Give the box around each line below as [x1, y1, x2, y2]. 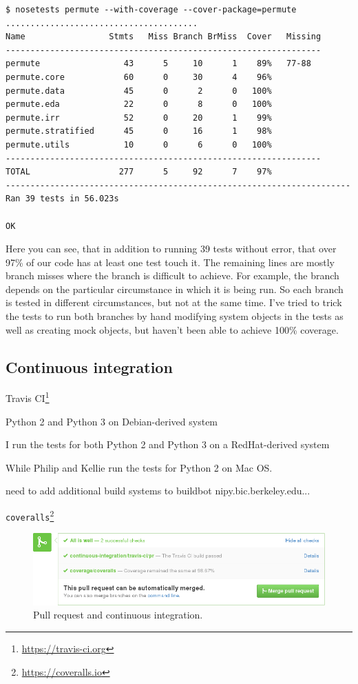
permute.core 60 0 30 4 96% [6, 72, 272, 82]
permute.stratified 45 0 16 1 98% [6, 126, 272, 137]
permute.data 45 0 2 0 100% [6, 85, 272, 96]
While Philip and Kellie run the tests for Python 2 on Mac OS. [6, 460, 273, 474]
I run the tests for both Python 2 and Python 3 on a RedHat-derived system [6, 437, 330, 452]
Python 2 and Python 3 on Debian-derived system [6, 414, 218, 428]
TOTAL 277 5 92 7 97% [6, 167, 272, 177]
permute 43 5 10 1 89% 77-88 [6, 59, 311, 69]
